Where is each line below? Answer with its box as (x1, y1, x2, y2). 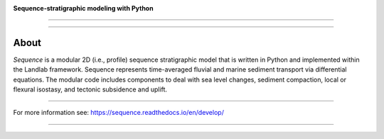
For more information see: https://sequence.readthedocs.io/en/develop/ (13, 109, 224, 117)
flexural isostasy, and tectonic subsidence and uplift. (13, 85, 167, 94)
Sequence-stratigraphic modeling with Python (13, 4, 154, 12)
